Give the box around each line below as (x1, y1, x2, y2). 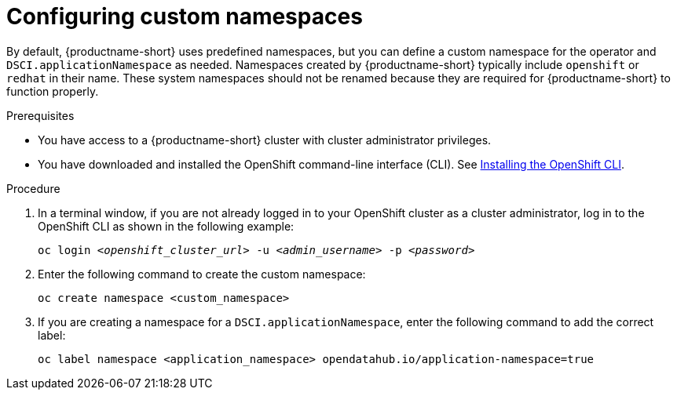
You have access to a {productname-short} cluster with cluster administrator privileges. (38, 133, 492, 147)
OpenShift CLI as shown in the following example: (38, 219, 295, 233)
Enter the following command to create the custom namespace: (38, 267, 366, 281)
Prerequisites (6, 108, 75, 122)
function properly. (6, 84, 99, 98)
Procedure (6, 181, 60, 195)
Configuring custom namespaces (6, 3, 363, 30)
